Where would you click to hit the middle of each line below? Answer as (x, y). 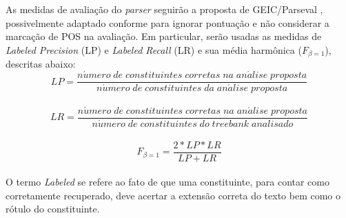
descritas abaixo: (41, 64)
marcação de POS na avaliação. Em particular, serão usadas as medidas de (164, 36)
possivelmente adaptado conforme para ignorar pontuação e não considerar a (167, 22)
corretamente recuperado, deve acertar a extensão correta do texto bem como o (173, 195)
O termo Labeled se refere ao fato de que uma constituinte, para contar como (167, 182)
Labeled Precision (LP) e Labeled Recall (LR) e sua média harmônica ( (154, 49)
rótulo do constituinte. (53, 209)
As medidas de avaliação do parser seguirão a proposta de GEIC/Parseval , (164, 9)
